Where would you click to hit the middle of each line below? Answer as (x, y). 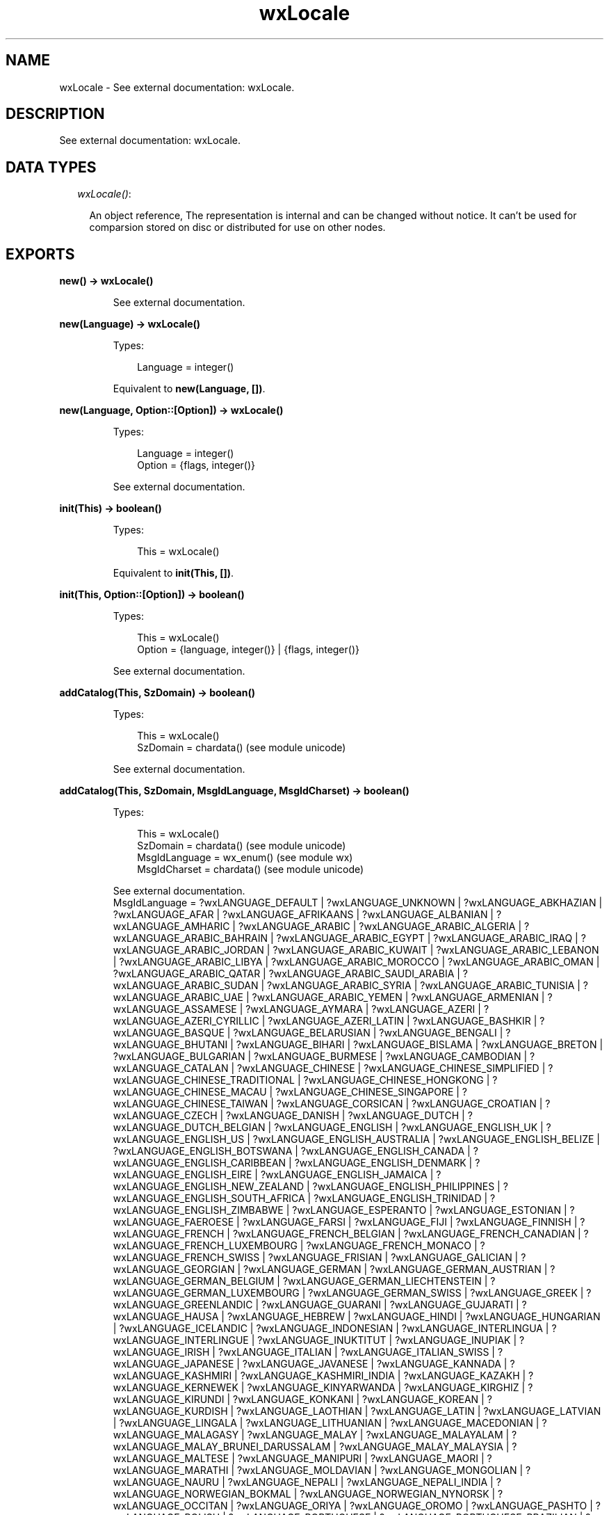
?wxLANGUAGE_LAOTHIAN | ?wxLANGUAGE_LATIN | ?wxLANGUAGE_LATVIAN (419, 1411)
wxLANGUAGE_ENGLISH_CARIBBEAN (200, 1163)
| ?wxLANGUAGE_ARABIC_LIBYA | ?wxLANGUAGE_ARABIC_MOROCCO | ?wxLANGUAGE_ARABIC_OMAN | (356, 962)
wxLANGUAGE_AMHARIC (171, 927)
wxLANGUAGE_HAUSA (166, 1317)
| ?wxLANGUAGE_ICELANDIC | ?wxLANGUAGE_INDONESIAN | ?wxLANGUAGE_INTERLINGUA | (331, 1329)
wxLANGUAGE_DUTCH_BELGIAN (189, 1128)
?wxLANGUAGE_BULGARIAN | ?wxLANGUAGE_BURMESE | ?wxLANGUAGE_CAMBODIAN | (320, 1057)
